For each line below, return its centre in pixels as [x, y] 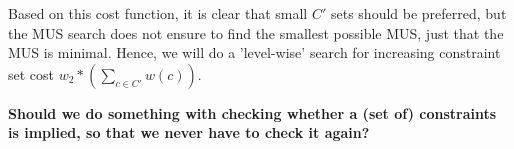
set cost [31, 73]
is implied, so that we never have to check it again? [189, 132]
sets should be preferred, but [418, 13]
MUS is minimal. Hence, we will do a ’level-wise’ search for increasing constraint [254, 52]
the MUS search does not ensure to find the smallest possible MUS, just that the [256, 32]
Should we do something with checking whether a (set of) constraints [252, 112]
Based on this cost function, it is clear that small [158, 13]
